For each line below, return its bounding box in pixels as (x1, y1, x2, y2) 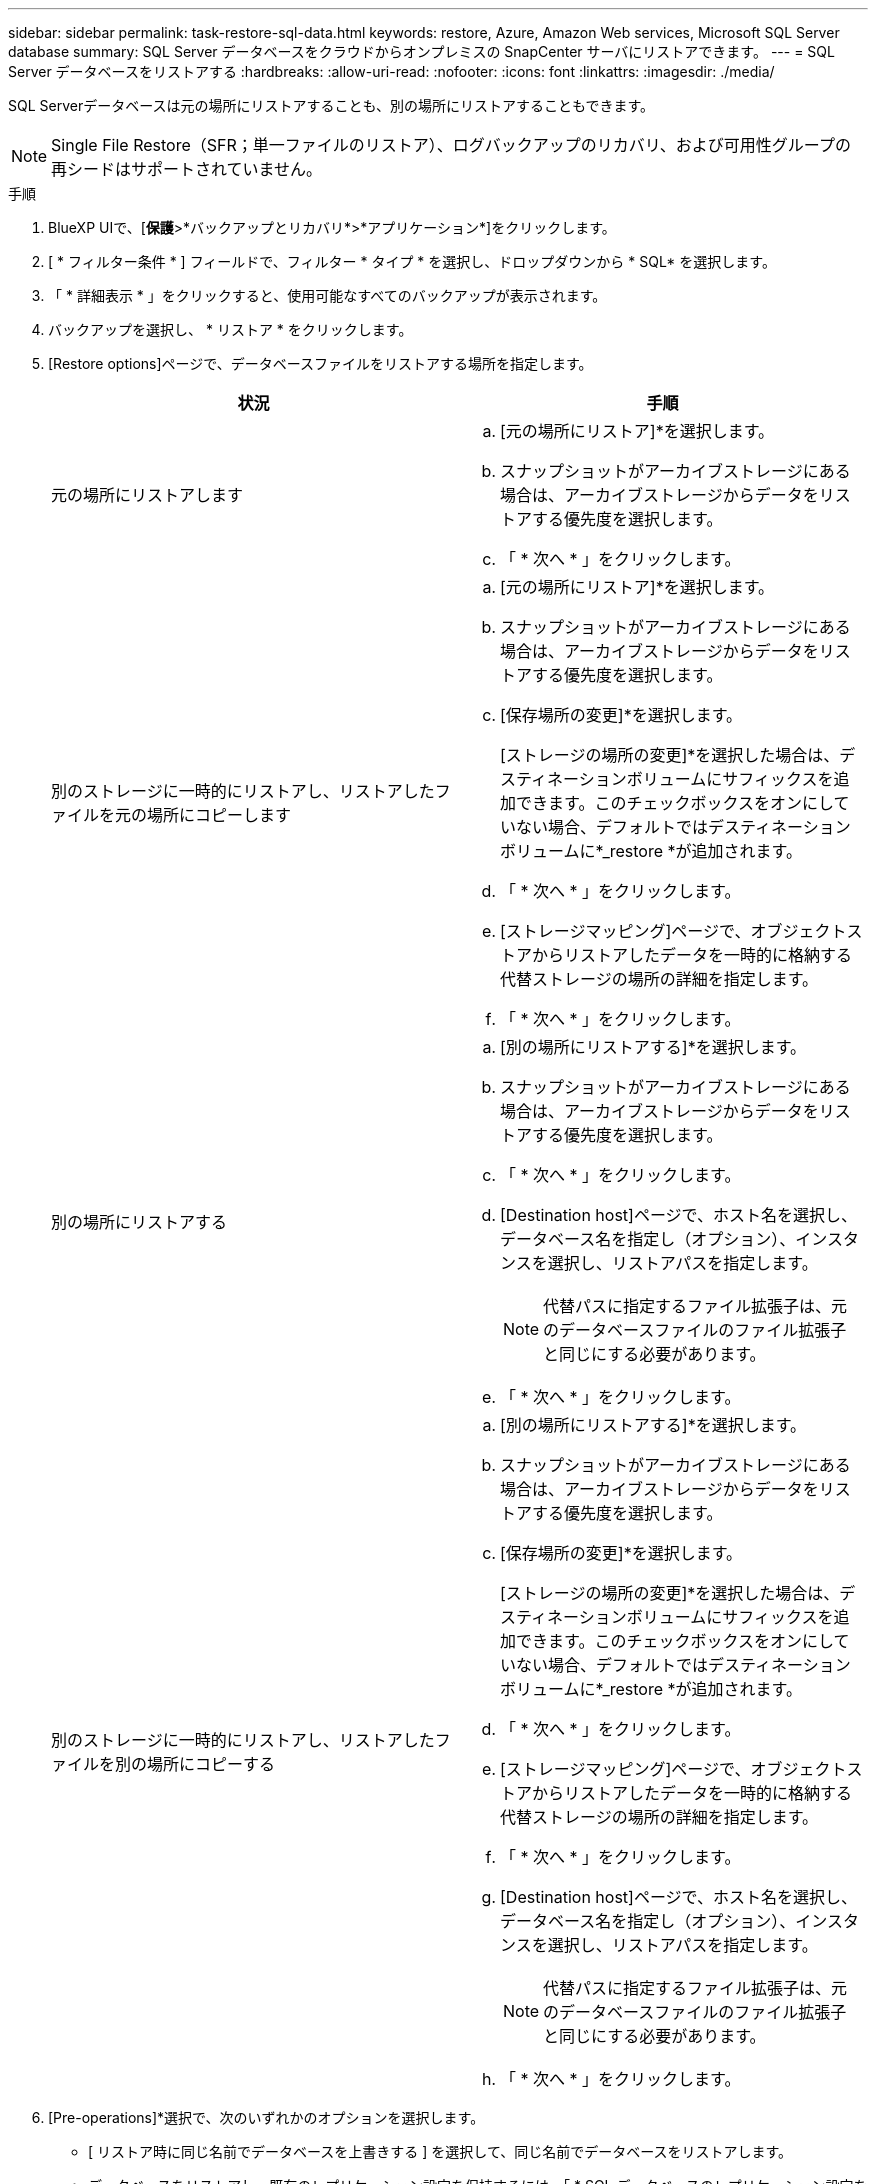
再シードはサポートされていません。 (51, 159, 323, 179)
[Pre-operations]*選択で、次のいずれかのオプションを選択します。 (48, 2109, 485, 2126)
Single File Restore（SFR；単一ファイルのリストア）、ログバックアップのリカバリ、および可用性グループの (51, 135, 851, 155)
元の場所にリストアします (51, 485, 244, 505)
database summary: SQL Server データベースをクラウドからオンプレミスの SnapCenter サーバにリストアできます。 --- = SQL (8, 43, 835, 60)
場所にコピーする (147, 1754, 276, 1774)
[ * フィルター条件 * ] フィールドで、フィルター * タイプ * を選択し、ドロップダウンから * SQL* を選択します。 (48, 253, 776, 270)
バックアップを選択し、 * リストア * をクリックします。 (48, 321, 413, 338)
